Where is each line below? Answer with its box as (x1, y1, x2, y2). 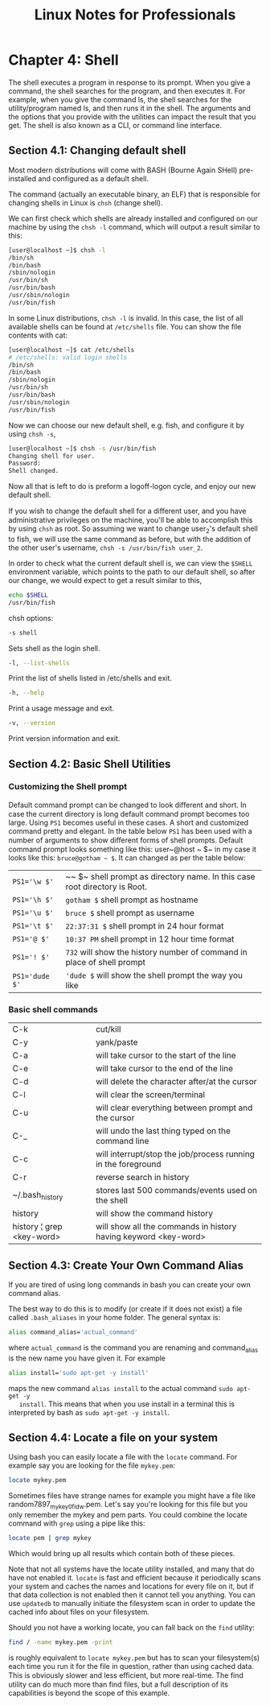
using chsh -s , (8, 429, 56, 438)
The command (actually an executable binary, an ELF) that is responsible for (8, 189, 261, 199)
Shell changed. (8, 467, 59, 475)
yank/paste (95, 1037, 138, 1048)
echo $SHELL (8, 590, 48, 599)
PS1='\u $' (12, 908, 54, 917)
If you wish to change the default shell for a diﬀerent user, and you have (8, 506, 247, 516)
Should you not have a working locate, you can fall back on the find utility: (8, 1622, 256, 1632)
